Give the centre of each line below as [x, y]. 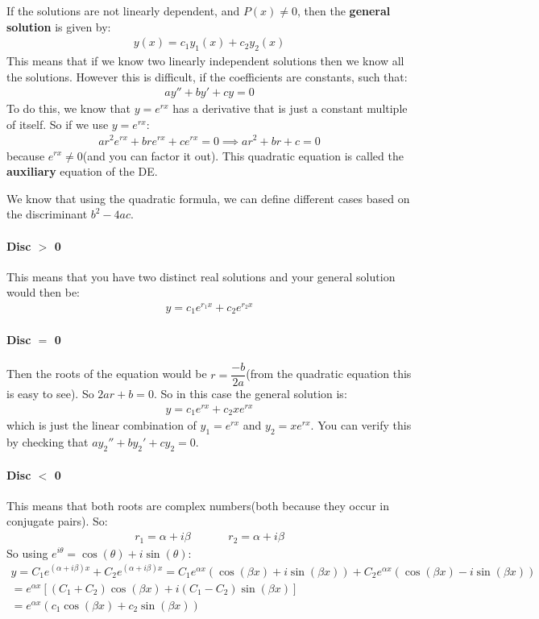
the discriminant [47, 214]
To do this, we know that [69, 108]
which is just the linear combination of [102, 425]
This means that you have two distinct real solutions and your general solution [201, 276]
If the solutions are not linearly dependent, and [123, 10]
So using [27, 553]
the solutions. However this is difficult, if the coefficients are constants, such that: [207, 76]
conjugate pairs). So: [57, 521]
